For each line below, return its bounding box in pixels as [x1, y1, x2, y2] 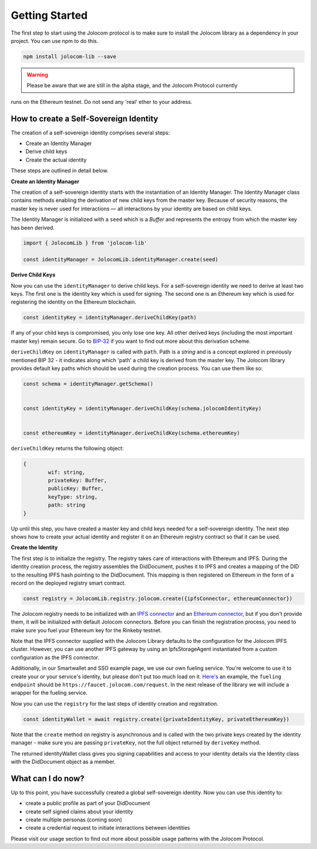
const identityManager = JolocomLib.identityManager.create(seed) [23, 256, 218, 263]
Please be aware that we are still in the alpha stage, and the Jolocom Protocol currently [26, 82, 238, 89]
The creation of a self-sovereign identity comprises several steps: [11, 129, 170, 136]
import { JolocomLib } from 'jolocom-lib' [23, 240, 147, 247]
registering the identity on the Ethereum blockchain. [11, 298, 136, 305]
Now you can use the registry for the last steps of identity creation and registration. [11, 700, 218, 707]
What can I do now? [11, 773, 85, 783]
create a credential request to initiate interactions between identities [25, 824, 190, 831]
